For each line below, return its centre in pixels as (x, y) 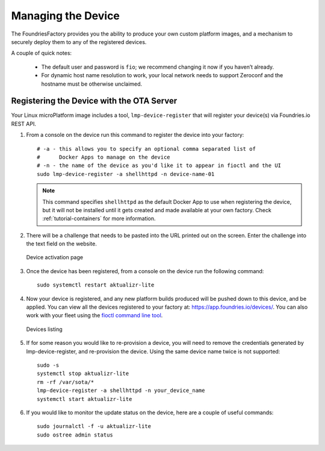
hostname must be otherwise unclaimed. (92, 84)
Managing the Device (66, 16)
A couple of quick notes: (42, 53)
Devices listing (44, 329)
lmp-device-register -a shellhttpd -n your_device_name (121, 391)
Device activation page (55, 257)
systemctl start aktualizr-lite (85, 399)
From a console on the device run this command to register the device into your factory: (135, 135)
